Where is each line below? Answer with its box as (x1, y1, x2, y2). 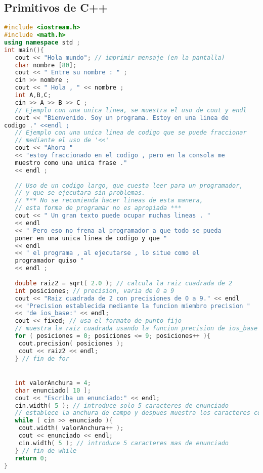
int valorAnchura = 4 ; (15, 379, 91, 386)
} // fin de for (15, 355, 69, 362)
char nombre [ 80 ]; (15, 61, 77, 69)
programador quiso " (15, 257, 84, 265)
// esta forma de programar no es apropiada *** (15, 204, 182, 212)
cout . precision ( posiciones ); (18, 339, 124, 347)
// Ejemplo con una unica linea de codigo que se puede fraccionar (15, 129, 247, 137)
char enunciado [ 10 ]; (15, 386, 91, 394)
